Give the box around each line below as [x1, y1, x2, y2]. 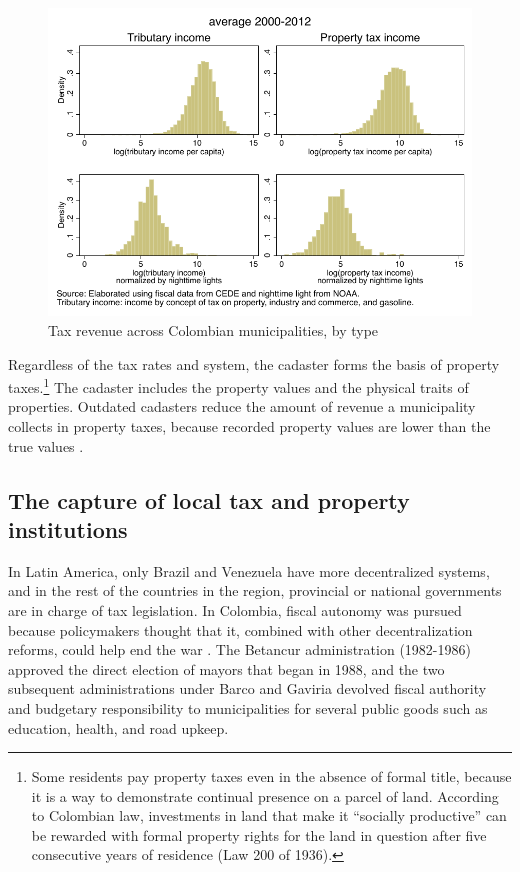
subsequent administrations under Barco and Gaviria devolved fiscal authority [8, 678, 487, 699]
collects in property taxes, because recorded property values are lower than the [8, 415, 491, 436]
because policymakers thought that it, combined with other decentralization [8, 619, 473, 640]
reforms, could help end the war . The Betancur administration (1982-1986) [8, 639, 471, 660]
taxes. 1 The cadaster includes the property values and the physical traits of [8, 374, 469, 397]
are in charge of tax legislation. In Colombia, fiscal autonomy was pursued [8, 599, 462, 620]
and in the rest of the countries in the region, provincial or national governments [8, 580, 502, 601]
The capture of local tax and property [8, 484, 410, 515]
